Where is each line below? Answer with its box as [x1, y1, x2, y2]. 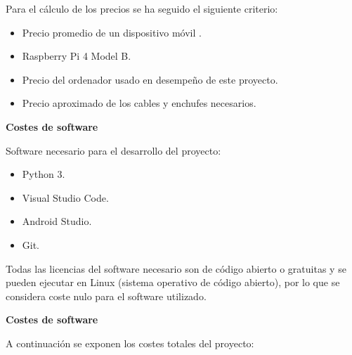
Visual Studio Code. [22, 190, 109, 205]
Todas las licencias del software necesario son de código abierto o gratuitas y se [6, 261, 346, 276]
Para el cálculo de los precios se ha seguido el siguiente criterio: [6, 1, 278, 15]
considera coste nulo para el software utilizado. [6, 288, 207, 303]
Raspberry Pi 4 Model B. [22, 49, 131, 63]
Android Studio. [22, 214, 92, 228]
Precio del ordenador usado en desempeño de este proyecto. [22, 72, 278, 86]
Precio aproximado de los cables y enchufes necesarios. [22, 96, 256, 110]
